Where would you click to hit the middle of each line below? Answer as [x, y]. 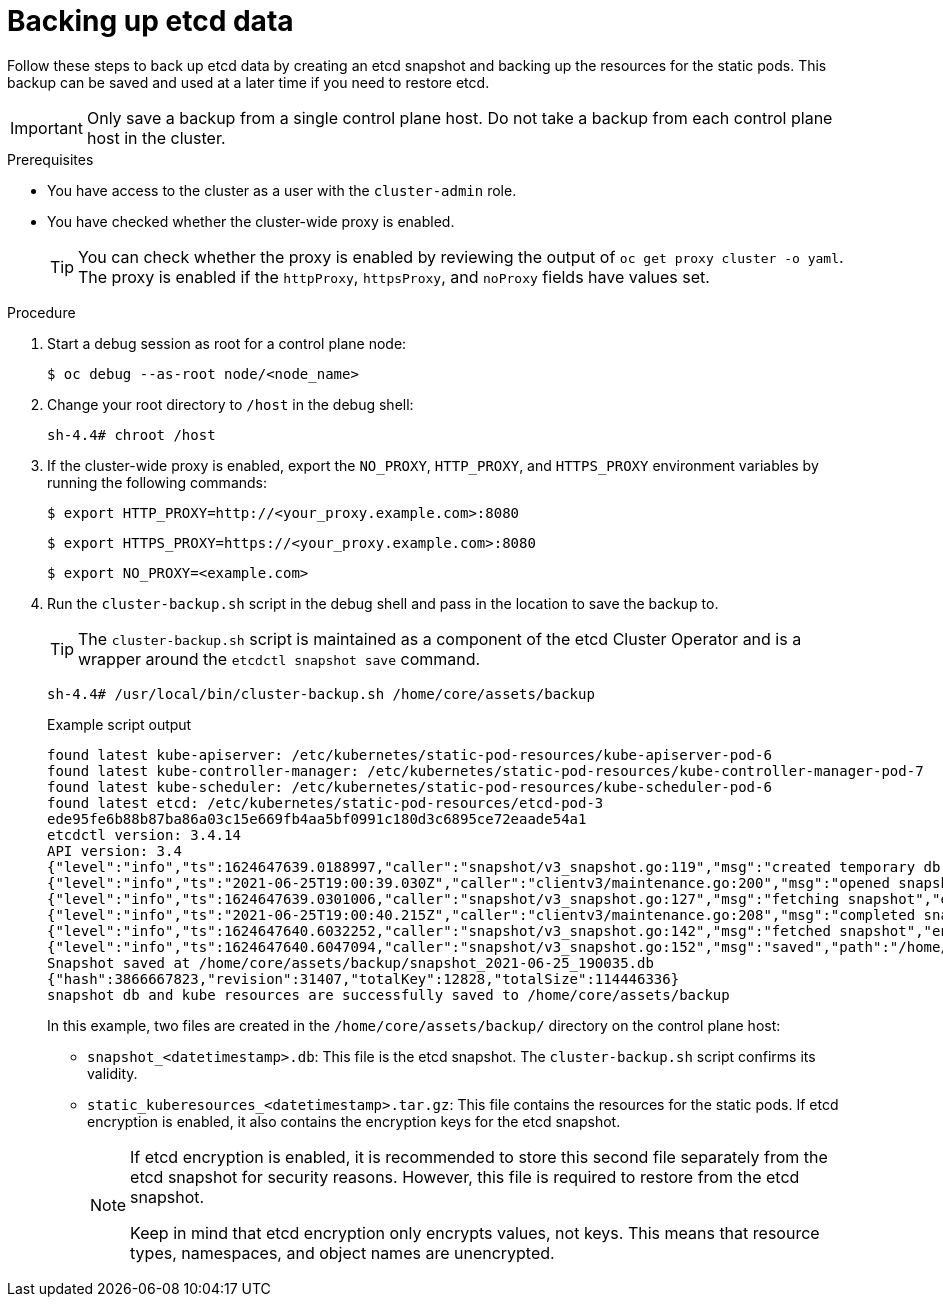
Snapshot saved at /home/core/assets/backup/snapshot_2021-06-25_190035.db [350, 962]
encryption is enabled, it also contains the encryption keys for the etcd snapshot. [354, 1121]
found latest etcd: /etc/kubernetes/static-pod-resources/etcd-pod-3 [325, 802]
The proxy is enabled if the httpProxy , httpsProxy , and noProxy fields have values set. [394, 276]
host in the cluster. [156, 137]
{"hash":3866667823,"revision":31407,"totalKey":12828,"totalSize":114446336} [363, 978]
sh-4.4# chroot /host [131, 434]
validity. [112, 1073]
